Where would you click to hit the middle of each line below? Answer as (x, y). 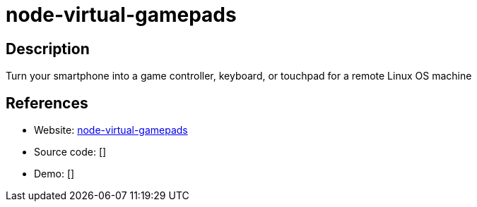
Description (48, 49)
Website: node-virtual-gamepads (111, 130)
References (47, 103)
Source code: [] (70, 152)
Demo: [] (54, 174)
